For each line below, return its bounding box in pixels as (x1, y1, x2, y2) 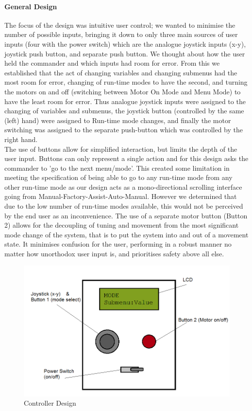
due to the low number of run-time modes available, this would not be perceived (4, 201, 243, 211)
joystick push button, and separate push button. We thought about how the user (4, 48, 245, 58)
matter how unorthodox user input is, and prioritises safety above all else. (4, 249, 224, 259)
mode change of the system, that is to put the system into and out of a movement (4, 229, 249, 239)
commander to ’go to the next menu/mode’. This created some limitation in (4, 162, 230, 173)
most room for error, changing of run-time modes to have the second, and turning (4, 77, 248, 87)
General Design (4, 1, 57, 11)
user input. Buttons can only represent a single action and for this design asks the (4, 153, 249, 163)
